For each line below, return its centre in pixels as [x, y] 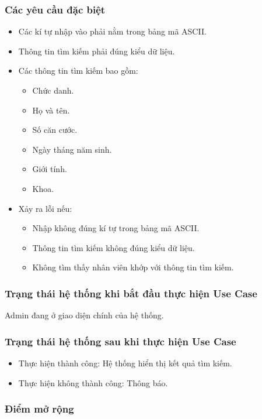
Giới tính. [50, 169]
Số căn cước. [55, 130]
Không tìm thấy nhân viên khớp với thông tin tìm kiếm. [133, 267]
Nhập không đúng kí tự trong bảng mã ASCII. [116, 228]
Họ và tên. [51, 110]
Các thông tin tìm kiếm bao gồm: [78, 71]
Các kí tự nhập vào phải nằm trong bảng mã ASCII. [112, 31]
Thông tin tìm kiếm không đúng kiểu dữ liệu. [113, 247]
